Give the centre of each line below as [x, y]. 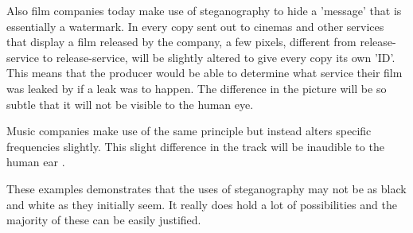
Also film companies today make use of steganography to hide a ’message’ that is [204, 10]
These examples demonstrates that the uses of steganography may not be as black [206, 188]
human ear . [36, 162]
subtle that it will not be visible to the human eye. [130, 104]
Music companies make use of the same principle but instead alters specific [189, 131]
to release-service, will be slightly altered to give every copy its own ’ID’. [219, 57]
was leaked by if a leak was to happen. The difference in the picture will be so [197, 88]
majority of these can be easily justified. [104, 220]
